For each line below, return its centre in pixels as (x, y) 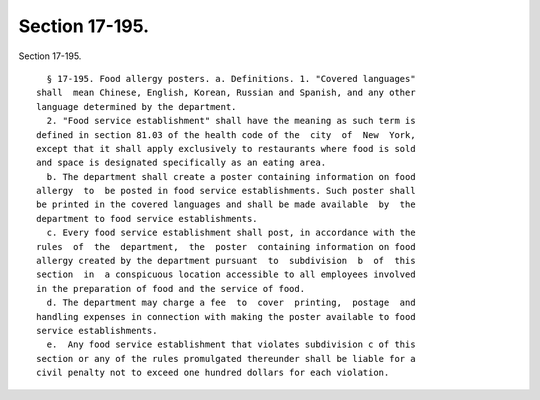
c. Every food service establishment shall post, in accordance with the (231, 233)
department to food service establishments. (147, 218)
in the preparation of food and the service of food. (170, 288)
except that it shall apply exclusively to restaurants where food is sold (226, 148)
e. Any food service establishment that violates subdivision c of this (231, 344)
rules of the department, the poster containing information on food (226, 246)
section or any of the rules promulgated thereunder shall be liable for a (226, 358)
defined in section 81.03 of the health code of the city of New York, (226, 134)
